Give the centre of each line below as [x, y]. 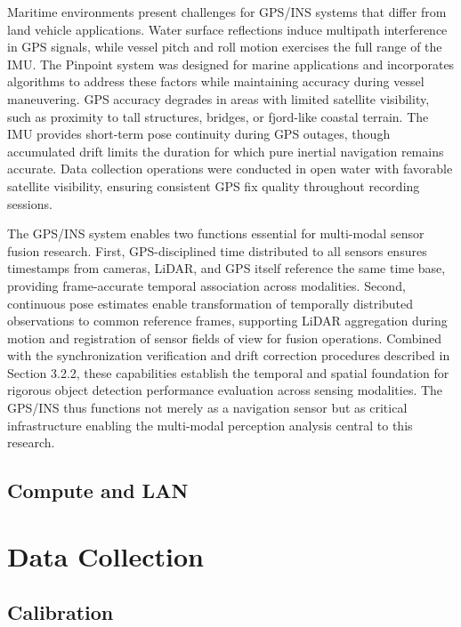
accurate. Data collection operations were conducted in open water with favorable [230, 169]
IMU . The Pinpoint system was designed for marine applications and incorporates [231, 64]
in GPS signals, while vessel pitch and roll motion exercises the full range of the [225, 47]
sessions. [30, 203]
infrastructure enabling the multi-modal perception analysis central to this [210, 425]
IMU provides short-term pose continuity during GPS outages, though [199, 134]
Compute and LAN [98, 490]
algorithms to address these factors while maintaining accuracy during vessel [216, 81]
